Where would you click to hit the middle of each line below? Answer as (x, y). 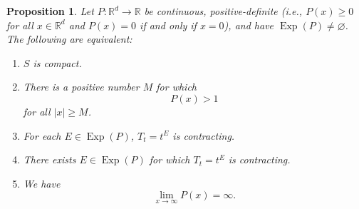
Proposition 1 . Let (50, 11)
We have (42, 183)
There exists (50, 159)
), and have (249, 25)
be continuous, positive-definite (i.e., (223, 11)
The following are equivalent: (69, 39)
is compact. (57, 62)
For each (42, 135)
